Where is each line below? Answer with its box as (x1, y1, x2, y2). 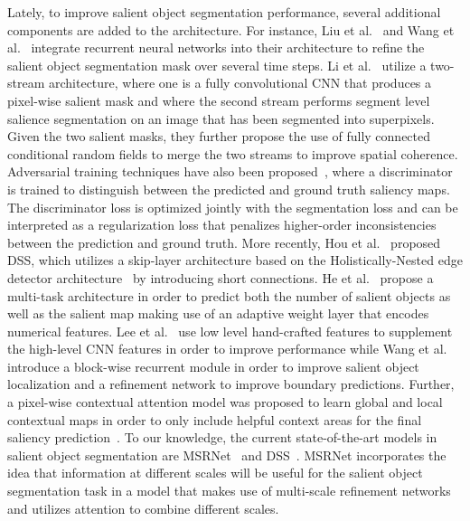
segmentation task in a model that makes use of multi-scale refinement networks (7, 481, 451, 500)
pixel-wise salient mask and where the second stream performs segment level (7, 90, 430, 109)
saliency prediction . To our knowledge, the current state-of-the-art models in (7, 428, 437, 447)
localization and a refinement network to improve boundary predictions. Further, (7, 374, 455, 393)
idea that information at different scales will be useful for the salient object (7, 463, 423, 482)
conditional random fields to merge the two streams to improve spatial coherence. (7, 144, 458, 163)
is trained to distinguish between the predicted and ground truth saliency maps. (7, 179, 450, 198)
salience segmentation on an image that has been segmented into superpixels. (7, 109, 435, 128)
